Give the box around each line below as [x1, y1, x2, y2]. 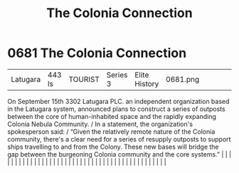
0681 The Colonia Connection [7, 45, 187, 61]
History [134, 78, 159, 88]
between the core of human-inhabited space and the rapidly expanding [7, 112, 217, 120]
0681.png [166, 74, 200, 84]
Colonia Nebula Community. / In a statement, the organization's [7, 120, 193, 128]
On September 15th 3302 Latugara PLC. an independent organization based [7, 97, 230, 105]
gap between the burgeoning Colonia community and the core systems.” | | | [7, 150, 232, 158]
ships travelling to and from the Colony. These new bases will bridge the [7, 142, 219, 151]
